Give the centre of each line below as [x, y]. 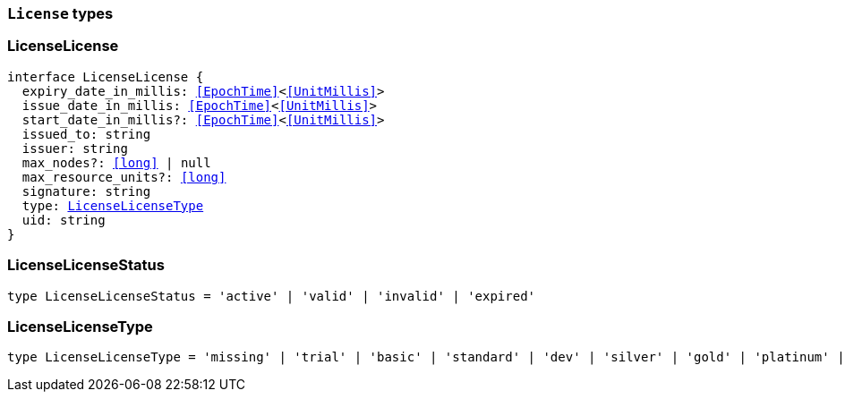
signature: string [86, 191]
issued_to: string [86, 134]
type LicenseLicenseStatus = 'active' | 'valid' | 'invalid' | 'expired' [272, 296]
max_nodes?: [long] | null [116, 162]
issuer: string [75, 148]
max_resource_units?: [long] [124, 177]
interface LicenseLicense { [106, 76]
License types [60, 13]
